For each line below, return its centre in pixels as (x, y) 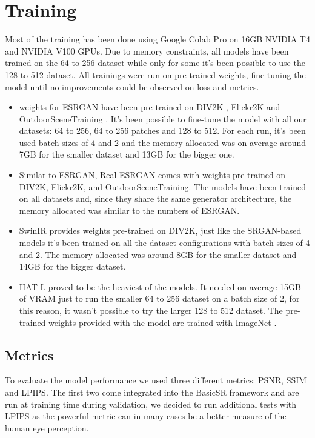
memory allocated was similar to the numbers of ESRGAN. (129, 210)
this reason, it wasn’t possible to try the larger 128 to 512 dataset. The (151, 310)
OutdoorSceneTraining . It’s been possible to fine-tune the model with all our (163, 118)
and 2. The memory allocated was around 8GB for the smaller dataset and (158, 254)
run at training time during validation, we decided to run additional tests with (151, 404)
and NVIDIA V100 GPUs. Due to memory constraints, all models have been (147, 51)
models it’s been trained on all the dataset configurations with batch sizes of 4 (164, 243)
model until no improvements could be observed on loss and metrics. (132, 86)
